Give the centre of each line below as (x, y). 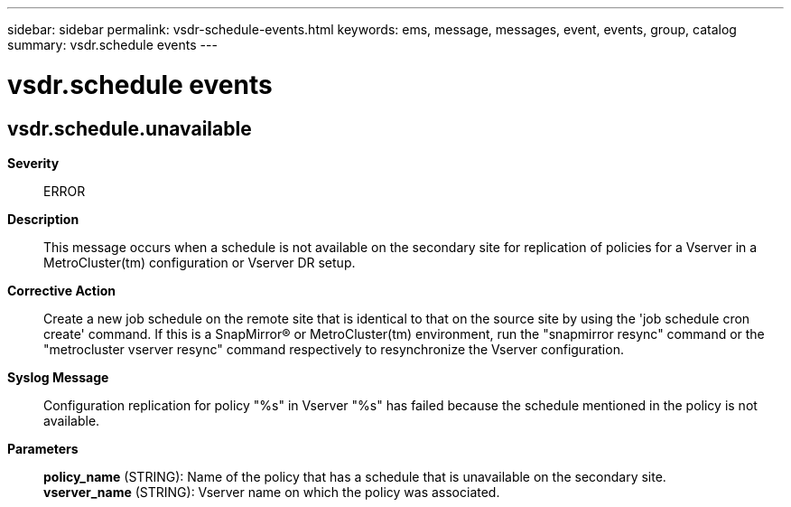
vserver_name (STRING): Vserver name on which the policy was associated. (272, 492)
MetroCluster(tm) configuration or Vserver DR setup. (200, 262)
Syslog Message (58, 377)
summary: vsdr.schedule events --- (112, 45)
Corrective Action (61, 290)
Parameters (43, 448)
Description (43, 219)
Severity (33, 163)
